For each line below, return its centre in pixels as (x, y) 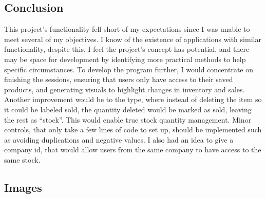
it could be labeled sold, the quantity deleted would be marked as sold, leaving (128, 109)
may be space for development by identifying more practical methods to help (125, 59)
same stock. (22, 159)
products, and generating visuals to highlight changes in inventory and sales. (125, 89)
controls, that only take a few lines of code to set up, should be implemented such (133, 130)
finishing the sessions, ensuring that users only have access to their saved (119, 79)
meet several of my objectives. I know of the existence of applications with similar (133, 39)
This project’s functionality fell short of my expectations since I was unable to (127, 29)
